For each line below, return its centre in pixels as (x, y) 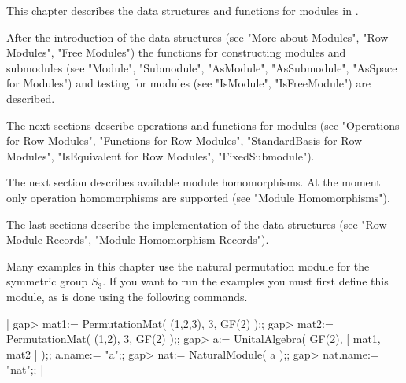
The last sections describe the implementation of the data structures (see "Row (197, 224)
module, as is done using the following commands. (127, 296)
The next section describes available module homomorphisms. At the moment (194, 182)
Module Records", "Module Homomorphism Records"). (138, 239)
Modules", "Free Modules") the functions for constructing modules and (176, 52)
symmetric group (47, 281)
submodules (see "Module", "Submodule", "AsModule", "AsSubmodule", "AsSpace (202, 67)
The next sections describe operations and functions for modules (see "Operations (203, 125)
